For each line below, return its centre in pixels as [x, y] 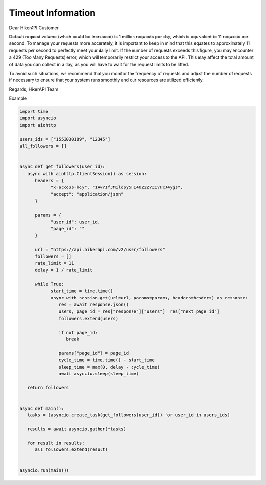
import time [34, 112]
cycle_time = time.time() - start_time [106, 360]
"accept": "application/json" [87, 194]
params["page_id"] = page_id [94, 353]
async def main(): [42, 408]
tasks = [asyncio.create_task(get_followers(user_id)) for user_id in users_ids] [129, 415]
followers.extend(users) [88, 318]
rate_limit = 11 [55, 263]
